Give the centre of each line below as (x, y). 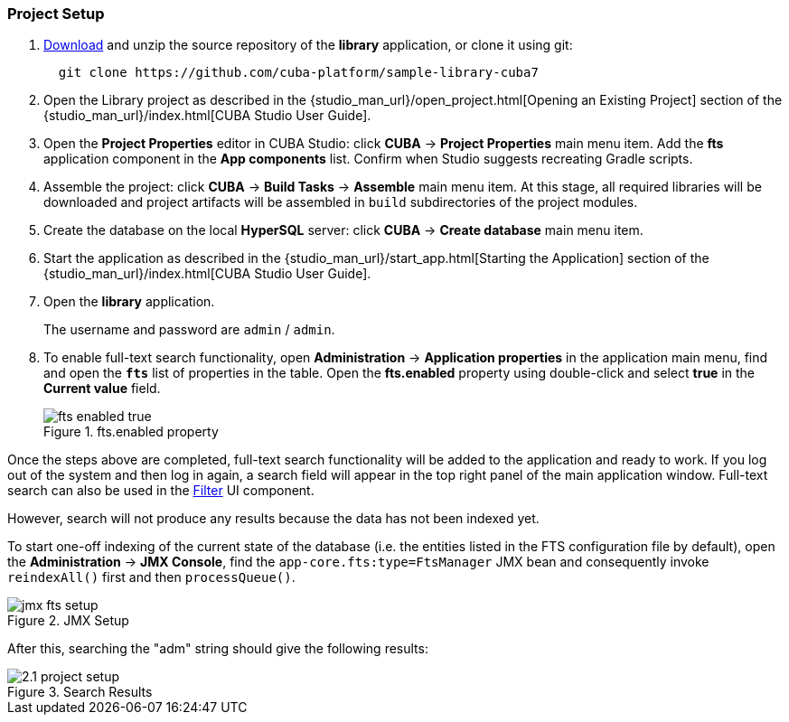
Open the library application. (129, 302)
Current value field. (102, 389)
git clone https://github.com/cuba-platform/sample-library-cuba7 (298, 73)
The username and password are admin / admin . (189, 330)
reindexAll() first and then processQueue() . (151, 577)
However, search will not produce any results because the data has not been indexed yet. (273, 519)
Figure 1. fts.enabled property (131, 432)
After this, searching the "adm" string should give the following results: (218, 649)
